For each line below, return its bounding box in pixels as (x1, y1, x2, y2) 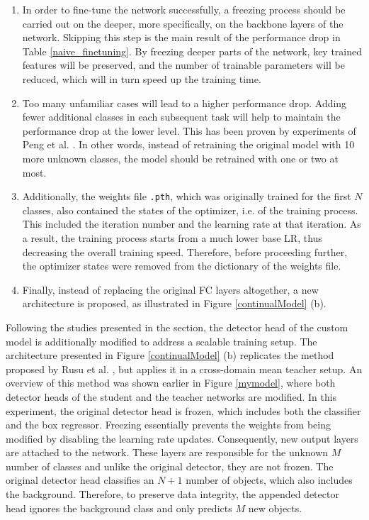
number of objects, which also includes (186, 472, 353, 487)
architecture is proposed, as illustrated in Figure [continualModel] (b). (22, 296, 327, 311)
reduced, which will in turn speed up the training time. (22, 71, 261, 86)
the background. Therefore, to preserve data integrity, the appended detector (6, 487, 339, 502)
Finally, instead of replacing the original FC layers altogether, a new (22, 282, 319, 297)
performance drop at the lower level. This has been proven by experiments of (22, 123, 356, 138)
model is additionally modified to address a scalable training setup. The (6, 333, 317, 348)
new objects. (248, 500, 302, 515)
